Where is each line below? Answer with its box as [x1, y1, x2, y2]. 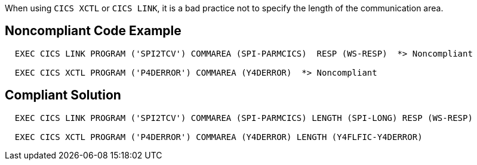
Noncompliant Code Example [5, 23, 181, 39]
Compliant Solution [5, 88, 121, 103]
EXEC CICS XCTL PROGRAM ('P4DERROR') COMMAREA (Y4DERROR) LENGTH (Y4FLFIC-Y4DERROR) [14, 132, 423, 142]
